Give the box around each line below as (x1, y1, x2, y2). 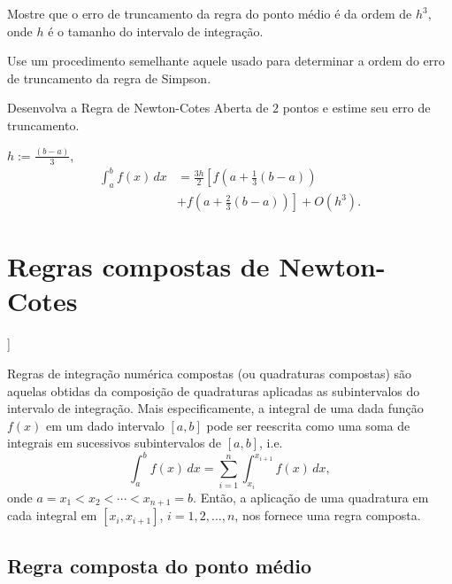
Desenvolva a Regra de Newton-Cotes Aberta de (7, 98, 269, 117)
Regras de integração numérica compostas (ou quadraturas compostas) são (7, 363, 412, 382)
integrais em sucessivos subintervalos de (7, 433, 222, 452)
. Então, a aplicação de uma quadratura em (193, 487, 429, 506)
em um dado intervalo (46, 416, 165, 434)
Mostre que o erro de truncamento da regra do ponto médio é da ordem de (7, 4, 412, 22)
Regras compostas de (7, 248, 270, 284)
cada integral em (7, 506, 97, 525)
